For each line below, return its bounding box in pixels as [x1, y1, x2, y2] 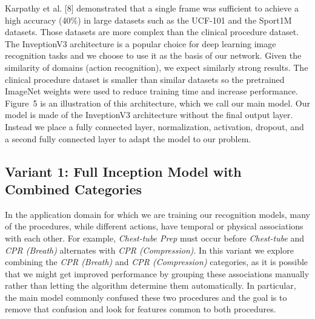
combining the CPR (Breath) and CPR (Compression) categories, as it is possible [5, 255, 308, 268]
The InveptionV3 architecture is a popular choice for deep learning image [5, 37, 276, 50]
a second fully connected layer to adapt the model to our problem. [5, 132, 251, 145]
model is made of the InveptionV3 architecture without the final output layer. [5, 108, 293, 121]
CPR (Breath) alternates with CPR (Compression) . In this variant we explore [5, 243, 294, 256]
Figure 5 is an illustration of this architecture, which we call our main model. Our [5, 96, 310, 109]
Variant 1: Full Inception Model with [5, 162, 242, 180]
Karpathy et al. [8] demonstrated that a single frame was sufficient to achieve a [5, 2, 299, 14]
